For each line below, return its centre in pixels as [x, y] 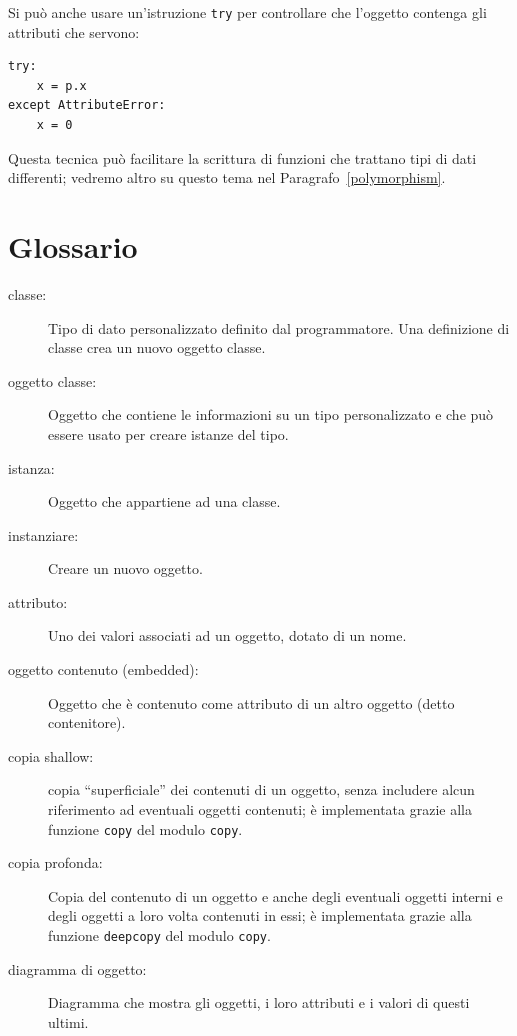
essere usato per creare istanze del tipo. [168, 433]
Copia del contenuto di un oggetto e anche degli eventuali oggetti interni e [275, 895]
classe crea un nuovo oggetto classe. [157, 347]
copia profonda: [55, 862]
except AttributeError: [87, 105]
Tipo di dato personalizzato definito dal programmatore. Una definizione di [279, 327]
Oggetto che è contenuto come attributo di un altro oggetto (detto [251, 702]
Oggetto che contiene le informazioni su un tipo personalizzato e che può [271, 414]
